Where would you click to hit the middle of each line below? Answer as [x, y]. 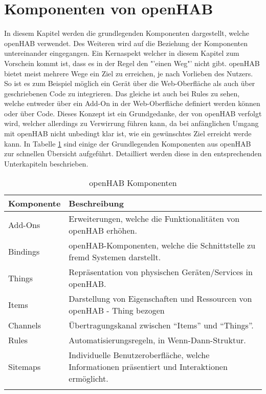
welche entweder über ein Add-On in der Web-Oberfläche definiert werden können [132, 103]
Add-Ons [24, 224]
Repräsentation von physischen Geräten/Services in [161, 272]
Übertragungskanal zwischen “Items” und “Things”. [161, 325]
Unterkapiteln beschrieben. [46, 163]
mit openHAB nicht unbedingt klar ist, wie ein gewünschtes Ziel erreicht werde [128, 133]
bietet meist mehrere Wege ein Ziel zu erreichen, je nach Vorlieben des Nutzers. [129, 73]
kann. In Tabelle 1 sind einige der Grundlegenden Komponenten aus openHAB [128, 143]
